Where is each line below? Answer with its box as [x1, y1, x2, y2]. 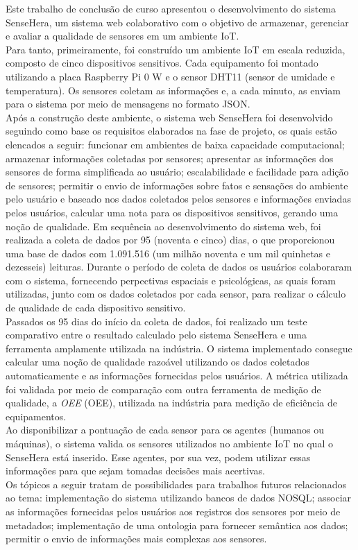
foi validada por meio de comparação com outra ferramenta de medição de [6, 381, 321, 396]
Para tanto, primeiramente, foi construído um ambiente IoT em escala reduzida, [6, 42, 346, 56]
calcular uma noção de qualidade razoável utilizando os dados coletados [6, 354, 309, 369]
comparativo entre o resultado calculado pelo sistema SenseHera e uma [6, 327, 307, 342]
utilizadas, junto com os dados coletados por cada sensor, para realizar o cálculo [6, 286, 346, 301]
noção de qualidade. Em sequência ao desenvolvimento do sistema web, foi [6, 218, 321, 233]
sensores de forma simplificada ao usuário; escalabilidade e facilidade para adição [6, 164, 349, 179]
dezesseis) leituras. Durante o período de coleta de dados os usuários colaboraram [6, 259, 352, 274]
